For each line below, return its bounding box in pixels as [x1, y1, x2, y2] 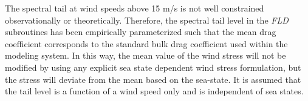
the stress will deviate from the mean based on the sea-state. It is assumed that [5, 73, 301, 85]
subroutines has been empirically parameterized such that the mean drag [5, 25, 276, 38]
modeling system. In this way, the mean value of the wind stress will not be [5, 49, 286, 62]
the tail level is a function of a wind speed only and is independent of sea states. [5, 85, 304, 97]
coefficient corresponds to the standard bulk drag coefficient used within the [5, 37, 288, 50]
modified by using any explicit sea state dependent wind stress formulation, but [5, 60, 301, 73]
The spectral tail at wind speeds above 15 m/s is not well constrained [5, 2, 264, 14]
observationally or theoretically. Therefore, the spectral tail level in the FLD [5, 13, 289, 26]
